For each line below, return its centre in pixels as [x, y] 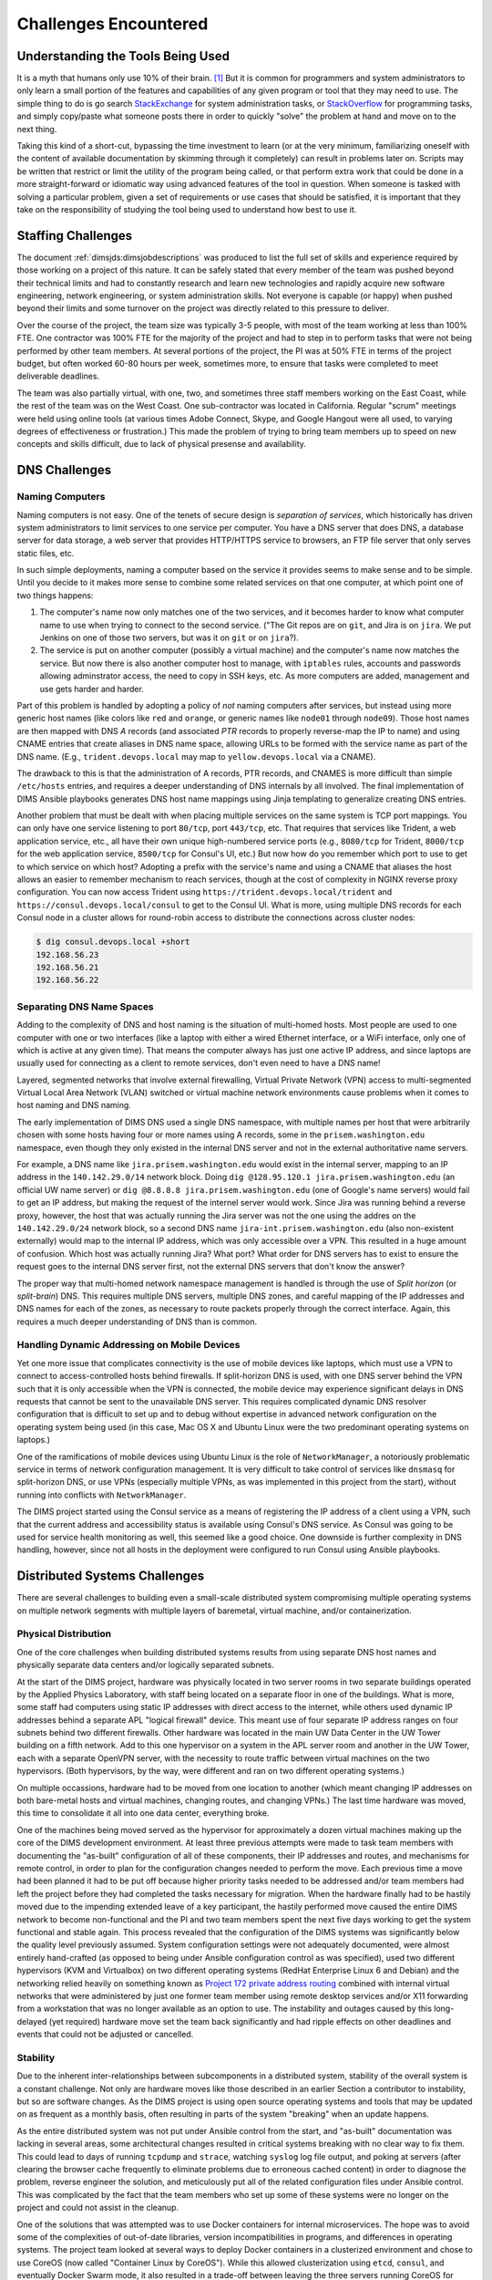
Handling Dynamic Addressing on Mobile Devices [128, 1345]
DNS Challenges [64, 470]
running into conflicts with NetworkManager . [102, 1495]
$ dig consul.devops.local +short [113, 942]
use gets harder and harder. [92, 689]
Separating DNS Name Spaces [85, 1006]
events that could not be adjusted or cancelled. [105, 2035]
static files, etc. [46, 553]
